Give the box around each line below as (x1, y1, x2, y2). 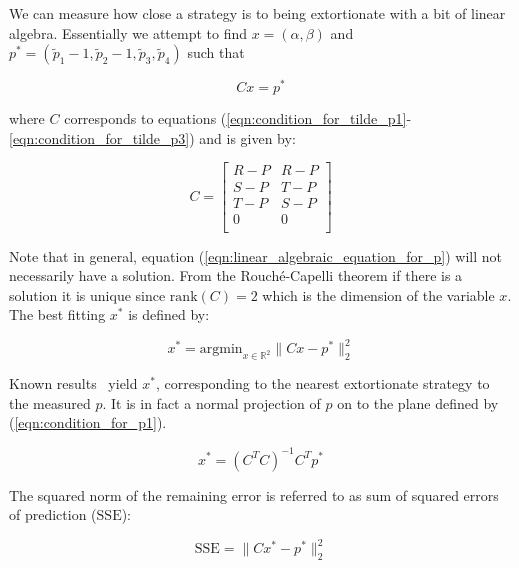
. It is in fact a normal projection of (102, 392, 321, 413)
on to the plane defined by (337, 392, 499, 413)
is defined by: (128, 304, 210, 325)
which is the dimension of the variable (262, 284, 495, 305)
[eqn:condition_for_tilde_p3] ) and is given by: (9, 127, 296, 148)
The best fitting (9, 304, 106, 325)
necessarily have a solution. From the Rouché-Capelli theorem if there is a (9, 265, 463, 286)
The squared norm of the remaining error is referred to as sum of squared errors (9, 484, 499, 505)
